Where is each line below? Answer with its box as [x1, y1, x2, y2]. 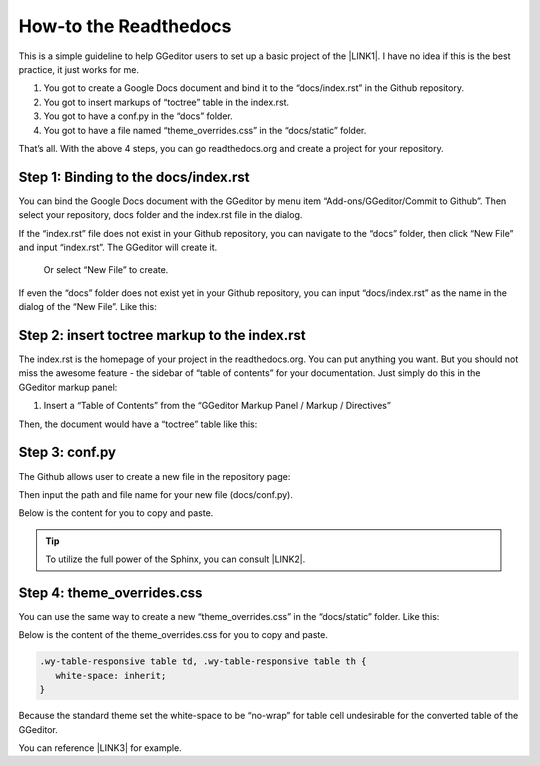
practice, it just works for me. [18, 63, 140, 75]
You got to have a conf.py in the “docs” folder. [43, 110, 234, 122]
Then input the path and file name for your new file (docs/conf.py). [18, 488, 294, 500]
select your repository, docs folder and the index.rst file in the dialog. [18, 209, 303, 221]
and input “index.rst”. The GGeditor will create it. [18, 241, 218, 253]
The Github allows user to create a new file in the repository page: [18, 470, 291, 482]
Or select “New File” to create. [43, 264, 169, 276]
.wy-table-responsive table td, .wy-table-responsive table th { [39, 656, 367, 667]
